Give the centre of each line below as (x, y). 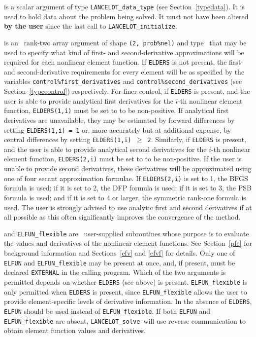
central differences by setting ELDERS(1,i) (68, 139)
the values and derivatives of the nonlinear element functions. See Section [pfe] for (128, 243)
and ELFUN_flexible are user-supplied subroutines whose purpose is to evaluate (127, 233)
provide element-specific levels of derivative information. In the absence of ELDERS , (128, 301)
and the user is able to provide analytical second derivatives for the (105, 149)
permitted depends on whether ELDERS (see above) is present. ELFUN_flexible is (126, 281)
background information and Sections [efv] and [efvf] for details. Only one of (120, 253)
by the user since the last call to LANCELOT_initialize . (91, 26)
